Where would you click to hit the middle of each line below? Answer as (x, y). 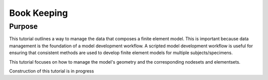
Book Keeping (38, 13)
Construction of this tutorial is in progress (52, 71)
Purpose (24, 26)
